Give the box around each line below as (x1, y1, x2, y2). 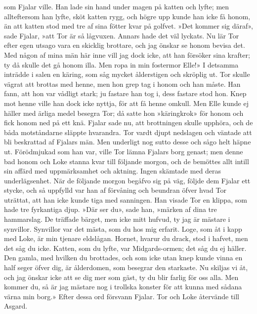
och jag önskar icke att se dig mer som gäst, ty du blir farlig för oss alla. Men (4, 272, 239, 282)
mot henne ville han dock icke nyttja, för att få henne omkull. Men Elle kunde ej (4, 98, 249, 108)
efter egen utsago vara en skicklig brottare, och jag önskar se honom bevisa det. (4, 40, 245, 50)
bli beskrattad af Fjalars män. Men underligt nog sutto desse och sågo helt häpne (4, 137, 251, 147)
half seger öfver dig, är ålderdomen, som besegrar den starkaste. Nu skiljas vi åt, (4, 262, 248, 273)
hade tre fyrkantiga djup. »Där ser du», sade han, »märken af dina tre (4, 204, 217, 214)
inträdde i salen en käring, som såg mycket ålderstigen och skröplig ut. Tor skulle (4, 69, 250, 79)
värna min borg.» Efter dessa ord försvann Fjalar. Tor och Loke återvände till (4, 291, 239, 301)
